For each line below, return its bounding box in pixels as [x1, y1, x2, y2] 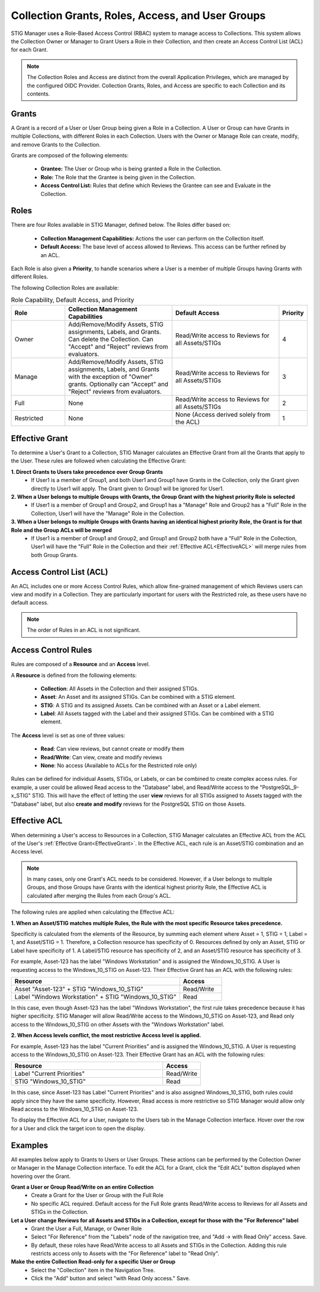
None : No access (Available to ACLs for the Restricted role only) [40, 762, 197, 769]
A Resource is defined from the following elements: [11, 672, 137, 679]
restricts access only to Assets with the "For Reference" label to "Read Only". [31, 1250, 219, 1257]
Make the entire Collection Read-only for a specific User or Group [11, 1258, 176, 1265]
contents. [27, 90, 50, 97]
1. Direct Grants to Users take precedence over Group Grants [11, 468, 163, 475]
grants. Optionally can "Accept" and [68, 380, 169, 388]
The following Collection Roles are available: [11, 284, 119, 291]
